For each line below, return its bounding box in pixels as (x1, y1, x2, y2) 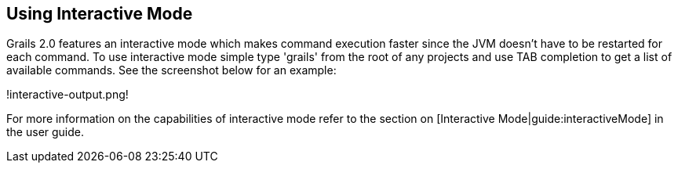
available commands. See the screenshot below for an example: (6, 63, 337, 77)
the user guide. (6, 125, 85, 139)
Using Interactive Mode (6, 4, 193, 23)
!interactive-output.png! (6, 88, 129, 102)
